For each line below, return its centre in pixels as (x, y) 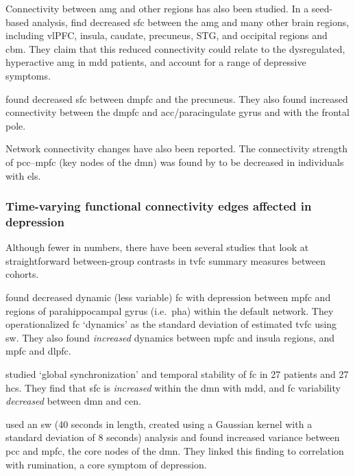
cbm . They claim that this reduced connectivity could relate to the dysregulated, (175, 48)
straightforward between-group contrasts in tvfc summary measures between (166, 260)
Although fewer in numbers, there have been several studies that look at (157, 247)
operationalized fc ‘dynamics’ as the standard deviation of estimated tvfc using (171, 324)
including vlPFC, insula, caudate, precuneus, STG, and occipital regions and (167, 35)
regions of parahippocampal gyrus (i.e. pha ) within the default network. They (170, 310)
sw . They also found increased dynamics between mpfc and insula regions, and (170, 337)
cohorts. (22, 274)
